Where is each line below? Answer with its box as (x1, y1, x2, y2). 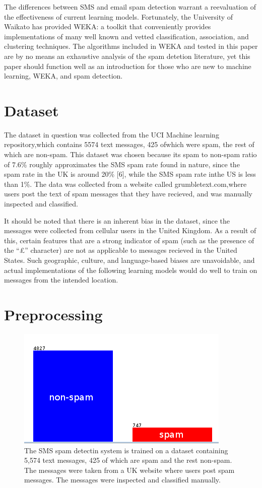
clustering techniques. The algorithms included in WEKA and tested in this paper (4, 41, 258, 51)
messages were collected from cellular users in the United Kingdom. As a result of (4, 225, 256, 236)
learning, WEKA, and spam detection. (4, 71, 123, 81)
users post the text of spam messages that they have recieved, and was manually (4, 188, 252, 199)
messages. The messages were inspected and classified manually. (24, 474, 221, 485)
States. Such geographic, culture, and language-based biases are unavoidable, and (4, 255, 255, 265)
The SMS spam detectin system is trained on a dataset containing (24, 445, 228, 455)
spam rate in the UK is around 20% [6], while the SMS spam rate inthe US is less (4, 169, 256, 179)
